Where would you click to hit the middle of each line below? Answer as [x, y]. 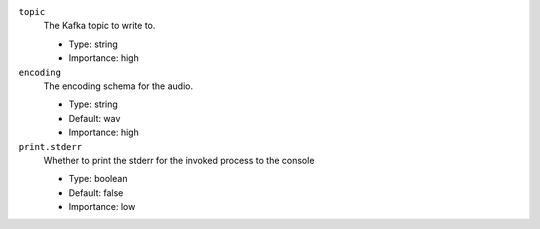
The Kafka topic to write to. [99, 26]
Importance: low [102, 207]
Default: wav [94, 118]
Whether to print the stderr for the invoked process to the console [179, 160]
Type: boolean [98, 179]
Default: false [96, 192]
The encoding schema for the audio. [118, 86]
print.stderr [50, 146]
